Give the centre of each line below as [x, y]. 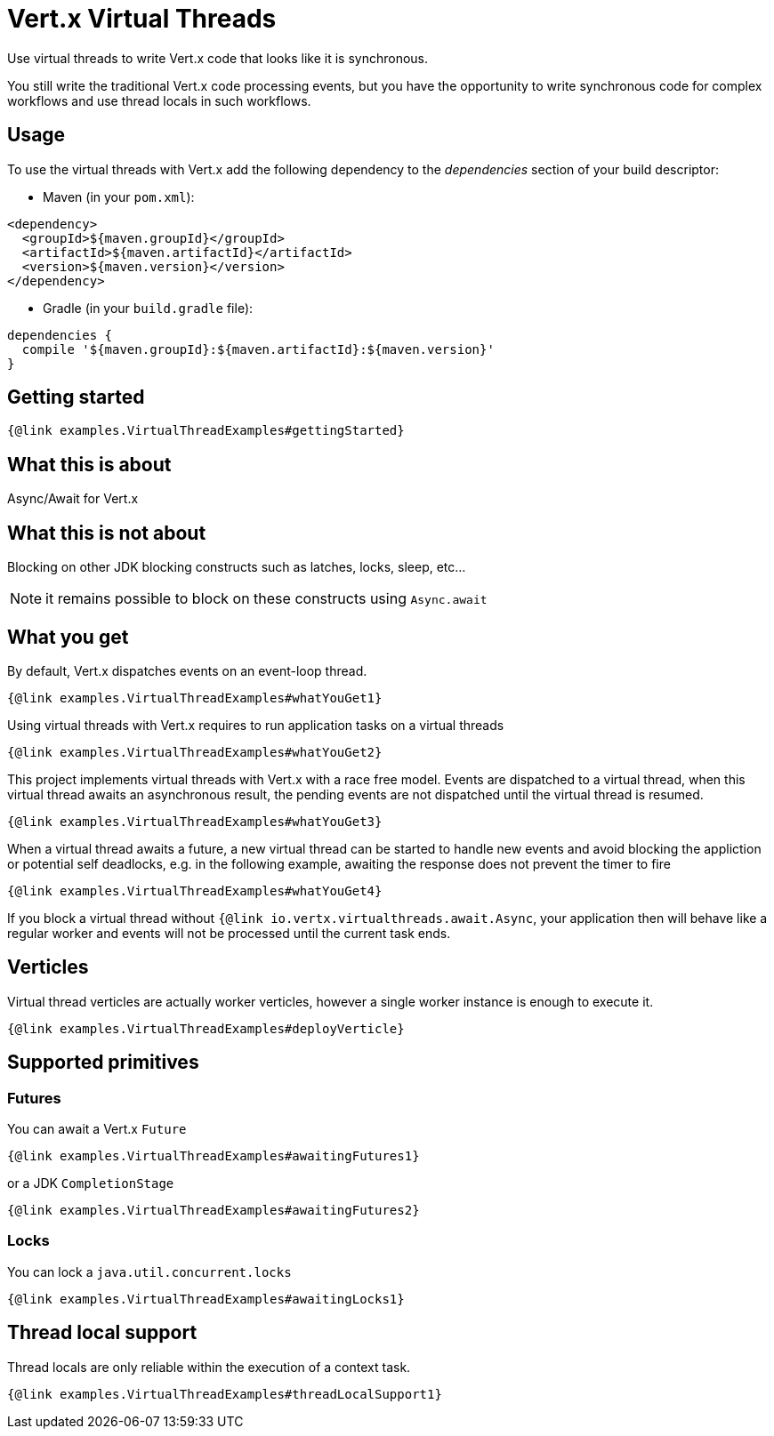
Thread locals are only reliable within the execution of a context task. [209, 1367]
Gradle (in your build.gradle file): [148, 308]
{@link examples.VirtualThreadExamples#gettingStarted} [206, 431]
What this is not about [107, 533]
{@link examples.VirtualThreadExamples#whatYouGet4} [195, 890]
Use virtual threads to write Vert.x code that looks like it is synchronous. [218, 58]
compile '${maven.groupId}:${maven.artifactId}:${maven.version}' [258, 349]
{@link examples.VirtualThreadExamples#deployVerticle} [206, 1028]
